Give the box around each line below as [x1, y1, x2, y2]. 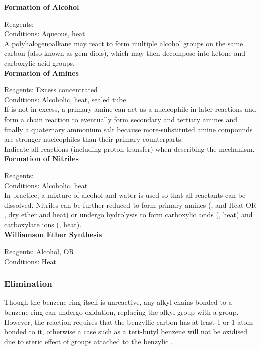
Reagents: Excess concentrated [4, 84, 98, 95]
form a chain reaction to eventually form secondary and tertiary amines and [4, 113, 238, 124]
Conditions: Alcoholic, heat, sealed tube [4, 94, 126, 104]
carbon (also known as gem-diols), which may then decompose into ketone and [4, 48, 245, 58]
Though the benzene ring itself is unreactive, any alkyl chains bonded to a [4, 297, 232, 307]
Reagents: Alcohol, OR [4, 246, 74, 257]
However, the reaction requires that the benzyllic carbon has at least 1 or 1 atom [4, 316, 253, 327]
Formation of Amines [4, 67, 79, 78]
